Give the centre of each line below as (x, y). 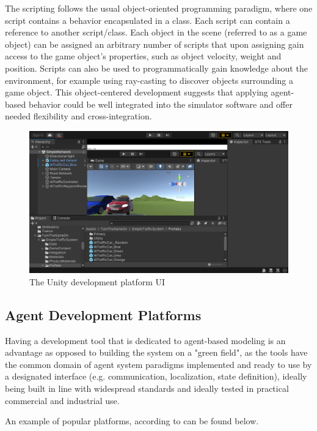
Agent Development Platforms (103, 314)
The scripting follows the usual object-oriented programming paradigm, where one (159, 8)
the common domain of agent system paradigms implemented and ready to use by (158, 364)
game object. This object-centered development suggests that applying (137, 92)
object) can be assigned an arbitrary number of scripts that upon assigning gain (155, 44)
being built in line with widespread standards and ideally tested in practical (147, 388)
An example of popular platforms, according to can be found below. (132, 421)
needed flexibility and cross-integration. (78, 116)
